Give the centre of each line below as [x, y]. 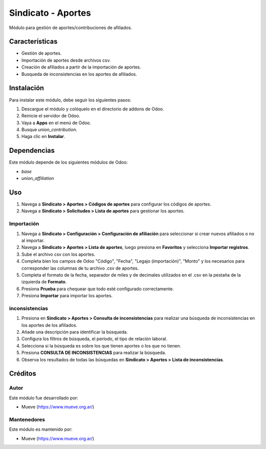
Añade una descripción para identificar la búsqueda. [75, 332]
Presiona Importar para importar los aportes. [67, 296]
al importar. [33, 241]
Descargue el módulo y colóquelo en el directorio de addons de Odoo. [93, 109]
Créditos [23, 374]
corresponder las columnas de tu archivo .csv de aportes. [80, 268]
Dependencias [32, 151]
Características [33, 42]
